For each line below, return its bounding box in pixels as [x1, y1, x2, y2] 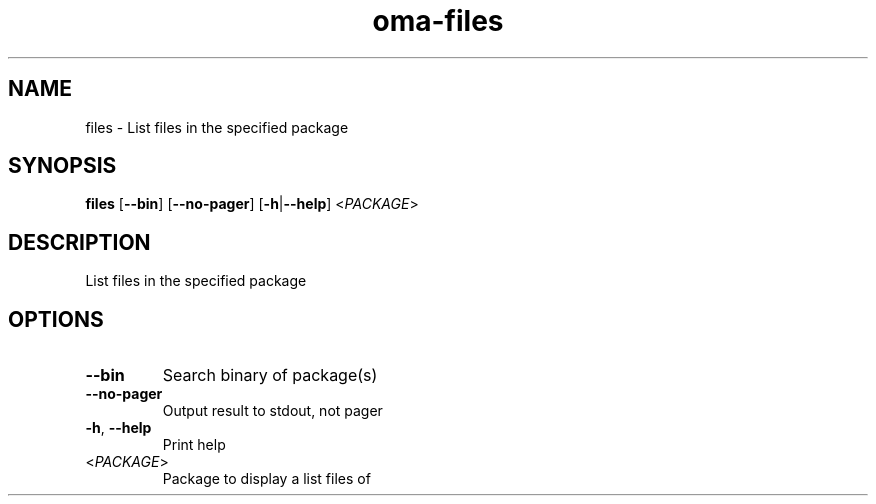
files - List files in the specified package [85, 118, 349, 136]
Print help [162, 436, 226, 454]
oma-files [372, 4, 504, 38]
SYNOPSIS [8, 153, 117, 179]
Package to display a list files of [162, 470, 371, 488]
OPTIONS [8, 306, 104, 332]
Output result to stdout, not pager [162, 402, 383, 420]
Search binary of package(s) [162, 365, 378, 386]
